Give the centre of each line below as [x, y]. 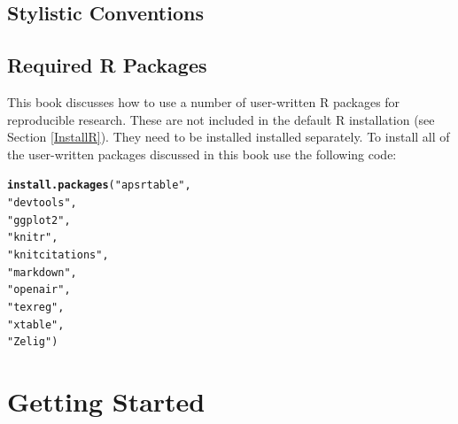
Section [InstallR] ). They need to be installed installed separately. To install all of [229, 137]
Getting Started [106, 401]
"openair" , [39, 290]
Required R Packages [107, 65]
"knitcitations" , [58, 254]
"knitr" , [33, 238]
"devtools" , [42, 203]
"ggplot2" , [39, 220]
